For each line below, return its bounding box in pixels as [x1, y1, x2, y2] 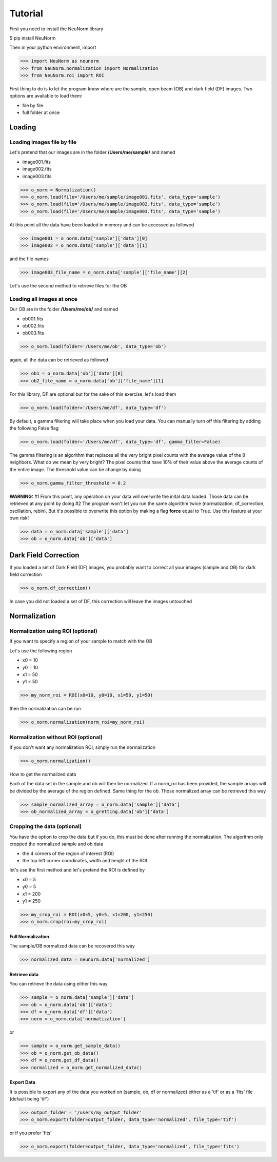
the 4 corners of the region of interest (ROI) [22, 850, 114, 857]
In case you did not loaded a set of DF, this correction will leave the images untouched [9, 598, 192, 605]
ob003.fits [22, 330, 45, 336]
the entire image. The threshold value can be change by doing [9, 466, 141, 472]
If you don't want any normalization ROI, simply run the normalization [9, 744, 156, 750]
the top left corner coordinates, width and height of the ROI [22, 858, 147, 863]
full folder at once [22, 109, 60, 115]
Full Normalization [9, 933, 50, 939]
